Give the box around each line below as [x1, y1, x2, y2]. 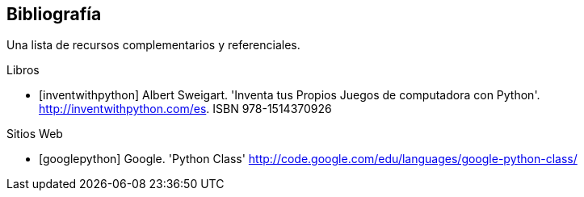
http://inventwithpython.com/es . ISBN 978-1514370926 [39, 102, 332, 116]
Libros [6, 63, 40, 78]
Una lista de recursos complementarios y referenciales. [6, 38, 300, 52]
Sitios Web [6, 127, 63, 141]
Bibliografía [6, 4, 102, 24]
